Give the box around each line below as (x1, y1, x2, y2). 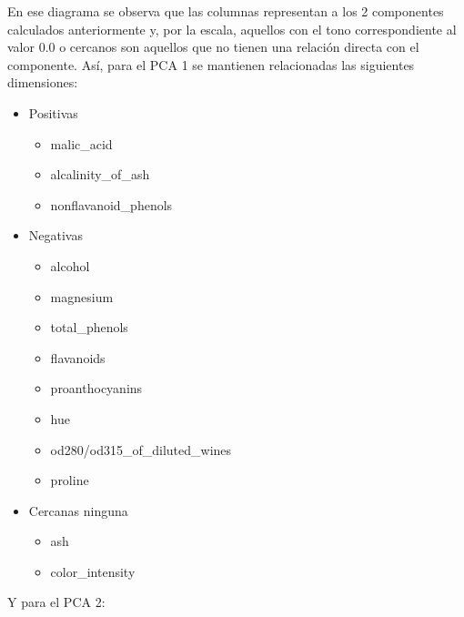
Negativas (28, 226, 83, 245)
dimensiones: (7, 73, 78, 92)
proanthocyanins (50, 379, 143, 398)
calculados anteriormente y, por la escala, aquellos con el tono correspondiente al (7, 19, 457, 38)
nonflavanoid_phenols (50, 195, 173, 214)
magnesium (50, 287, 114, 306)
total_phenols (50, 318, 128, 337)
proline (50, 470, 89, 490)
